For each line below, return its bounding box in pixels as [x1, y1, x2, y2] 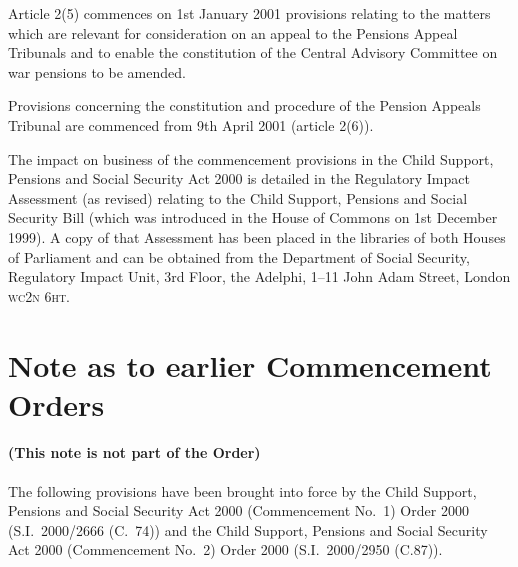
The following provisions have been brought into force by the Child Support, [8, 480, 477, 501]
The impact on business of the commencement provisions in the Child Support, [8, 148, 494, 169]
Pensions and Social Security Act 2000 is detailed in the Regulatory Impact [8, 168, 470, 189]
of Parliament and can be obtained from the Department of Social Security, [8, 246, 470, 267]
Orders [8, 383, 105, 424]
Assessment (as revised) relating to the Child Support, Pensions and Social [8, 187, 468, 208]
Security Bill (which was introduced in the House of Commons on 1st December [8, 207, 498, 228]
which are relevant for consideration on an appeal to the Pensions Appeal [8, 22, 458, 43]
